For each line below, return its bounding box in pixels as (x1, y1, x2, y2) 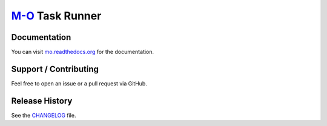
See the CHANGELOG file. (11, 111, 76, 119)
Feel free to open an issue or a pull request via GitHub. (11, 79, 148, 87)
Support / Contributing (11, 64, 99, 74)
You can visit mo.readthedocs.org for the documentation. (11, 48, 154, 56)
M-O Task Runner (11, 9, 102, 22)
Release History (11, 96, 73, 106)
